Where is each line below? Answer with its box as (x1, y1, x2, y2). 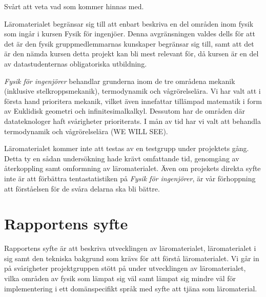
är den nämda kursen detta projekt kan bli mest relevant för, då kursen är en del (4, 48, 259, 59)
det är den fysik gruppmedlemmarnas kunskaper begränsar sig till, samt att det (4, 38, 254, 49)
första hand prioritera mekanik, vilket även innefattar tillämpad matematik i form (4, 95, 262, 106)
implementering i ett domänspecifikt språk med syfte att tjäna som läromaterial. (4, 283, 257, 293)
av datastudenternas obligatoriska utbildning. (4, 58, 147, 69)
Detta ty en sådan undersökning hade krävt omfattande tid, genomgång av (4, 153, 239, 163)
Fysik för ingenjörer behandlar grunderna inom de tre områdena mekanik (4, 75, 235, 86)
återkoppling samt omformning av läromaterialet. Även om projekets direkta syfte (4, 163, 261, 174)
